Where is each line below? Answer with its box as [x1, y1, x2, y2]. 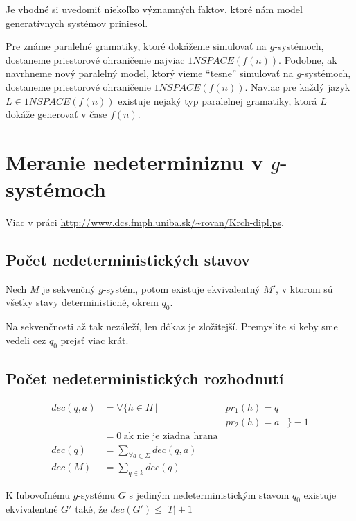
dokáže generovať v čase [6, 107, 107, 121]
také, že [75, 502, 107, 516]
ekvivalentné [6, 502, 58, 516]
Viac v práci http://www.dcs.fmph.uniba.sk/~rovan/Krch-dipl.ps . [6, 215, 284, 230]
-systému [78, 487, 116, 502]
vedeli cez [6, 332, 46, 347]
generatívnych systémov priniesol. [6, 15, 148, 30]
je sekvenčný [42, 281, 96, 296]
